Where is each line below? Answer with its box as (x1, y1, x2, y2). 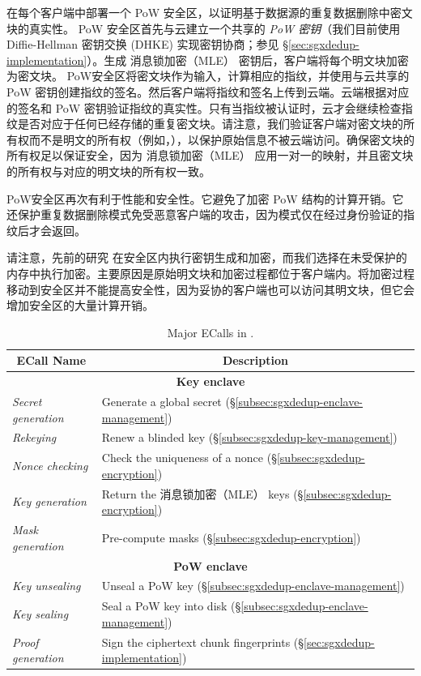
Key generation (12, 493, 87, 510)
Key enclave (176, 373, 245, 390)
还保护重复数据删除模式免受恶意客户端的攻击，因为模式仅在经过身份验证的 (6, 206, 403, 223)
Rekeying (12, 429, 57, 446)
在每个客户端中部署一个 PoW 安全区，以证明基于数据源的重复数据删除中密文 (6, 4, 413, 20)
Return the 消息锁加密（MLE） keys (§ (101, 485, 304, 502)
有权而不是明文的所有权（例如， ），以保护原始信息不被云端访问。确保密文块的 (6, 130, 415, 148)
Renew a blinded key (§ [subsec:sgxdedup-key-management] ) (101, 429, 398, 446)
